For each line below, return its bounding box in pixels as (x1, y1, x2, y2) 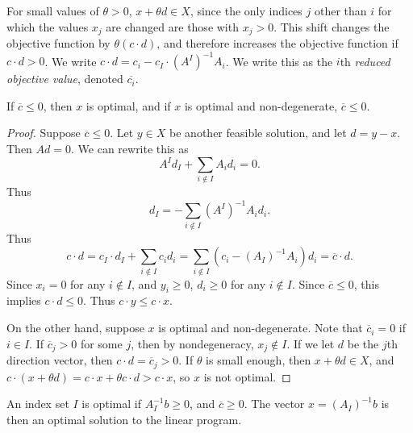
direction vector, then (6, 352, 113, 368)
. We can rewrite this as (71, 139, 189, 156)
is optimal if (81, 395, 141, 412)
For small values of (6, 2, 99, 19)
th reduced (340, 52, 390, 69)
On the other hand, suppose (6, 319, 144, 336)
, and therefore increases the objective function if (156, 35, 398, 52)
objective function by (6, 35, 111, 52)
